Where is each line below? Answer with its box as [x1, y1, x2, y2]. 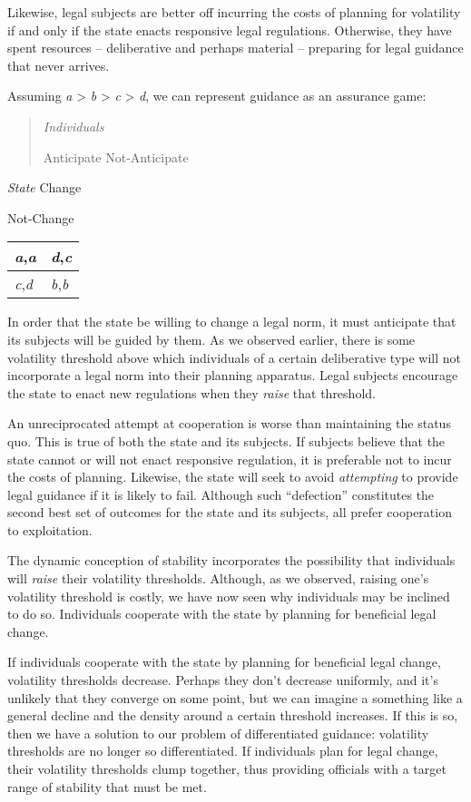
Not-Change [7, 208, 74, 227]
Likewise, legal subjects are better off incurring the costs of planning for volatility [7, 3, 461, 21]
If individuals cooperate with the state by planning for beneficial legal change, [7, 652, 441, 671]
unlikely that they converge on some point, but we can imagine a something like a [7, 688, 463, 707]
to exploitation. [7, 520, 93, 539]
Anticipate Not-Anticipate [43, 147, 189, 166]
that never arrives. [7, 55, 110, 74]
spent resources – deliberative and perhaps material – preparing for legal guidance [7, 38, 464, 57]
